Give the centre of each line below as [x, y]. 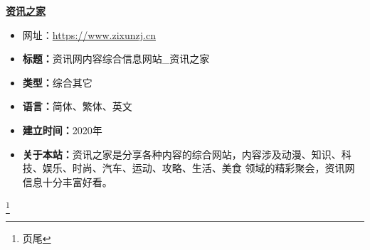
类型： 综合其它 [57, 82]
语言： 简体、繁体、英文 [77, 106]
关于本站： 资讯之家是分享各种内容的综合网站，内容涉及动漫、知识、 [182, 154]
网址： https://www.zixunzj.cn [89, 34]
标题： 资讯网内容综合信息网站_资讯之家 [116, 59]
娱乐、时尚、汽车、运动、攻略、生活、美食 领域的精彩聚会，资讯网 [199, 168]
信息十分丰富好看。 [67, 181]
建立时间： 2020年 [62, 130]
